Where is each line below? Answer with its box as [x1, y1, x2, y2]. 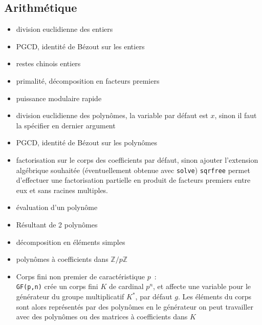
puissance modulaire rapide [16, 92, 102, 103]
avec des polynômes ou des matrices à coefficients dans [16, 311, 188, 322]
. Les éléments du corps [178, 291, 252, 302]
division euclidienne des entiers [16, 24, 113, 34]
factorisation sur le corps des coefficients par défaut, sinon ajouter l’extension [16, 154, 258, 165]
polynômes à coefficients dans [16, 254, 108, 264]
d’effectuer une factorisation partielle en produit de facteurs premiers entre [16, 175, 251, 185]
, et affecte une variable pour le [153, 281, 251, 292]
